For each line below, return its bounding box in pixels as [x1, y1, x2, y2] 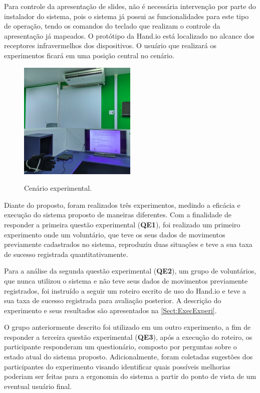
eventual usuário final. [4, 380, 72, 391]
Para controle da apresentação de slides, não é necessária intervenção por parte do [4, 1, 256, 11]
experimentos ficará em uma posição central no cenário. [4, 50, 174, 60]
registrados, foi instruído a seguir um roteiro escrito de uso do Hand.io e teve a [4, 285, 246, 296]
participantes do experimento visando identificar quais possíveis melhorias [4, 361, 230, 371]
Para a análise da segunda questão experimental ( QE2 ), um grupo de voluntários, [4, 266, 256, 276]
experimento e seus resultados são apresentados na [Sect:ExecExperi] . [4, 305, 217, 315]
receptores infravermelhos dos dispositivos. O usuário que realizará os [4, 40, 216, 51]
